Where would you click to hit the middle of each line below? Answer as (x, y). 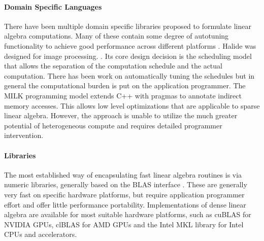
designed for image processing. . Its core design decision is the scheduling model (128, 56)
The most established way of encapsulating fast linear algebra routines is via (123, 174)
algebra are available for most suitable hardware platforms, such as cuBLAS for (128, 214)
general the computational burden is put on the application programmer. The (125, 85)
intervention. (24, 135)
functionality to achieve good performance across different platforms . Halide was (130, 45)
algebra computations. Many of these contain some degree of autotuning (117, 36)
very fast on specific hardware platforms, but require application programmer (124, 194)
